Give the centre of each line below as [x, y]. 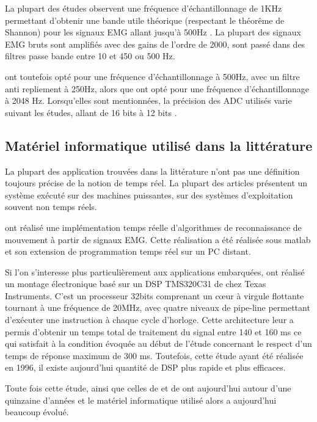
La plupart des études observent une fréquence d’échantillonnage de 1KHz [144, 8]
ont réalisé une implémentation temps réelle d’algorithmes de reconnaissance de [153, 227]
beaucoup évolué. [37, 412]
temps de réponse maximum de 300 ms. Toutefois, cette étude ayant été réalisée [154, 355]
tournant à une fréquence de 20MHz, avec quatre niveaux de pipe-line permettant [158, 307]
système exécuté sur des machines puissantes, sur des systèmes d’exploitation [149, 195]
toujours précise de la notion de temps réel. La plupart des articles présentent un [156, 183]
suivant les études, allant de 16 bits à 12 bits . [91, 112]
